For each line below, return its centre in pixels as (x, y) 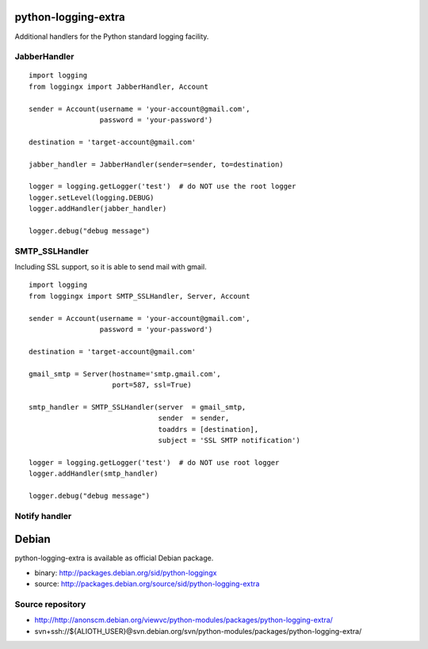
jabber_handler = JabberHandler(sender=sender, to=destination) (157, 164)
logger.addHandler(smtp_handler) (94, 474)
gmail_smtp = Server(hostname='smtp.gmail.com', (125, 374)
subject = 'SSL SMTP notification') (229, 440)
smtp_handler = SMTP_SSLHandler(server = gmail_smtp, (138, 407)
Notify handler (43, 516)
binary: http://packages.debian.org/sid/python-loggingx (126, 573)
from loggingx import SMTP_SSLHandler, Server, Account (139, 296)
